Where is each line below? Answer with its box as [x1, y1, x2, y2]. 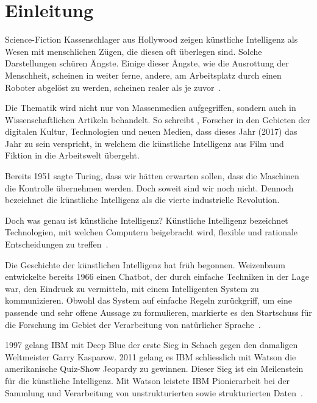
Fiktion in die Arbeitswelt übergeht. [5, 149, 140, 162]
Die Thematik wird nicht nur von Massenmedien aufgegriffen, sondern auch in [5, 101, 296, 114]
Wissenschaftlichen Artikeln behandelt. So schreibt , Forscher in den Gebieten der [5, 113, 311, 126]
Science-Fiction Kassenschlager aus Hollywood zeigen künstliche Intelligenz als [5, 33, 298, 46]
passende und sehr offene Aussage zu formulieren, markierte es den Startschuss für [5, 306, 312, 318]
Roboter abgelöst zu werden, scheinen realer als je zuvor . [5, 80, 221, 93]
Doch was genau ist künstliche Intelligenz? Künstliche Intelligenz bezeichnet [5, 213, 288, 226]
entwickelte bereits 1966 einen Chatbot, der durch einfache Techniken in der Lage [5, 270, 309, 283]
